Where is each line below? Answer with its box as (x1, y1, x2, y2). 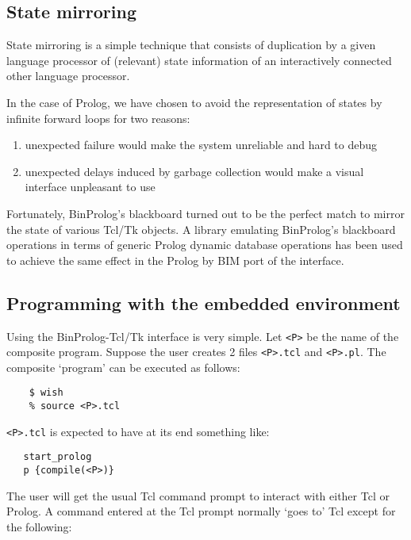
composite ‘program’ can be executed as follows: (6, 358, 240, 375)
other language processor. (6, 67, 130, 84)
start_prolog (23, 451, 92, 463)
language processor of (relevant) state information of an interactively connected (6, 52, 392, 68)
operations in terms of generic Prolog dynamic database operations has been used (6, 236, 403, 253)
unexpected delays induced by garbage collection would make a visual (25, 163, 364, 179)
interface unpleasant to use (25, 178, 156, 195)
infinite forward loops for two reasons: (6, 109, 190, 126)
